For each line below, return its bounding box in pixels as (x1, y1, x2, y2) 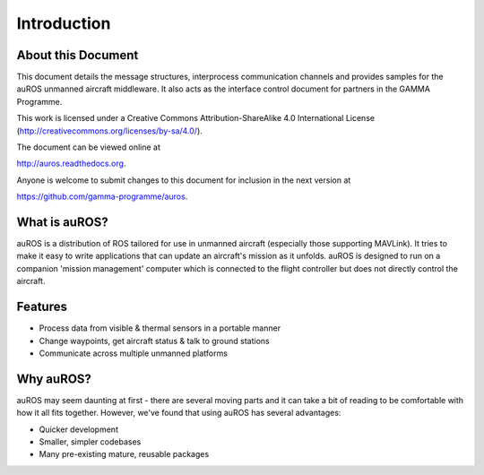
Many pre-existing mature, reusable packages (39, 449, 210, 460)
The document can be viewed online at (16, 142, 161, 152)
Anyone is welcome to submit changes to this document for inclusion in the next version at (16, 175, 351, 186)
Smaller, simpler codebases (39, 436, 142, 447)
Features (16, 299, 67, 315)
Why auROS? (16, 371, 91, 386)
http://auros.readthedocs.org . (16, 158, 126, 169)
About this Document (16, 47, 139, 63)
